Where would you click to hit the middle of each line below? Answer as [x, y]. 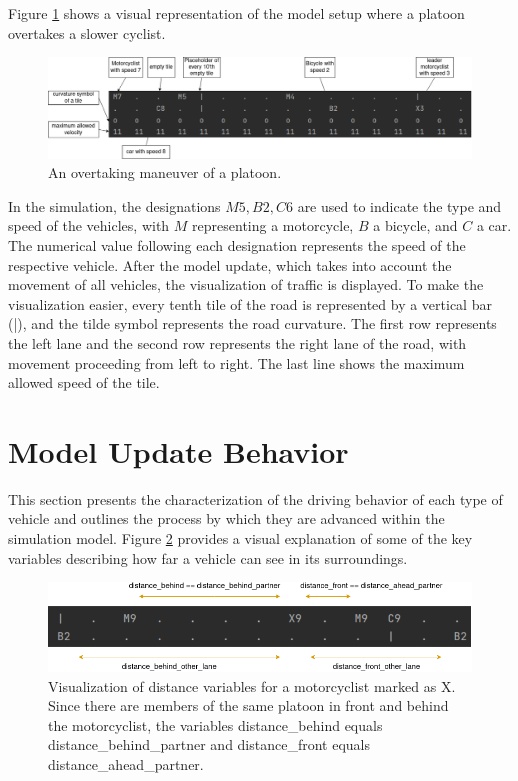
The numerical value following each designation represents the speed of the [237, 245]
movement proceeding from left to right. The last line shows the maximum [236, 362]
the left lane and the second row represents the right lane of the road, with [237, 342]
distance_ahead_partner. [126, 763]
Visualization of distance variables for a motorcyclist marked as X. [252, 685]
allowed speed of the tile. [84, 382]
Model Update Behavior [178, 450]
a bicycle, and [415, 225]
